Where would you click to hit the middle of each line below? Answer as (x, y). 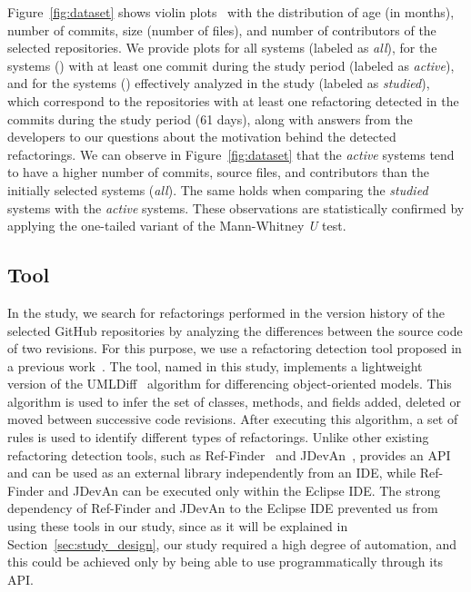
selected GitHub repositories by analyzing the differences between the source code (235, 330)
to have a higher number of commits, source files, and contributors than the (219, 172)
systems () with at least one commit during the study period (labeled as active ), (231, 65)
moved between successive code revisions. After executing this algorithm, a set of (233, 419)
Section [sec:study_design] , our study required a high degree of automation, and (232, 543)
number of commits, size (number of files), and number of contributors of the (222, 30)
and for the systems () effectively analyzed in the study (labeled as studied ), (219, 83)
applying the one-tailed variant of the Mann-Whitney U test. (177, 226)
